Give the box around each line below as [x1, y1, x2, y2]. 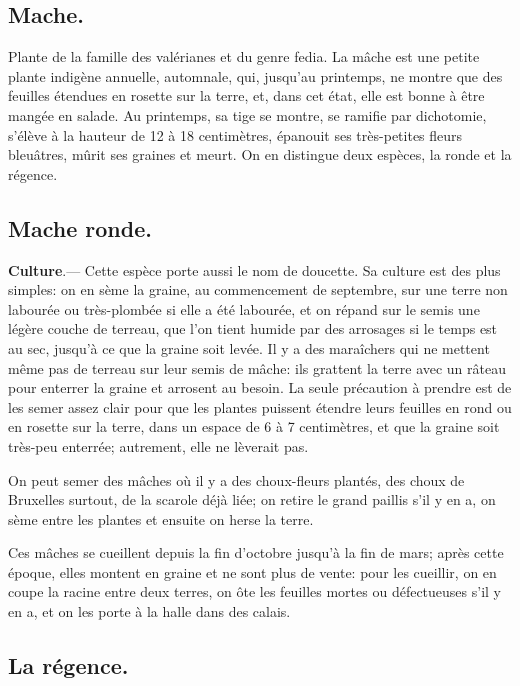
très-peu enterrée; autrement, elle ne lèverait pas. [8, 435, 309, 456]
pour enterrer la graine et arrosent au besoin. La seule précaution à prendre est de [8, 377, 512, 398]
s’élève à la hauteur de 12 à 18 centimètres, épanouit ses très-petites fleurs [8, 124, 463, 145]
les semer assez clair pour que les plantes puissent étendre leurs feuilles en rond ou [8, 396, 512, 417]
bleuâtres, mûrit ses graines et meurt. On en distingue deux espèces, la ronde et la [8, 144, 512, 165]
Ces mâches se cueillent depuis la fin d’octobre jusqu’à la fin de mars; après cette [8, 542, 504, 563]
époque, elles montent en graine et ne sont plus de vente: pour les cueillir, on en [8, 561, 497, 582]
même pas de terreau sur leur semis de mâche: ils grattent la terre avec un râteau [8, 357, 506, 378]
